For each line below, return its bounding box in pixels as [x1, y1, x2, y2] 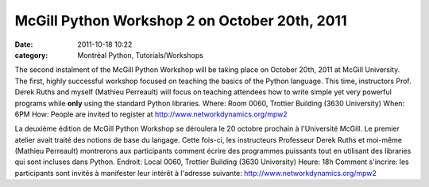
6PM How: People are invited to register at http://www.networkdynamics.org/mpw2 [14, 109, 288, 119]
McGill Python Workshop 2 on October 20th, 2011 [14, 12, 347, 29]
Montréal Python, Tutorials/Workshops [77, 50, 204, 59]
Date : [14, 40, 33, 49]
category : [14, 50, 48, 59]
